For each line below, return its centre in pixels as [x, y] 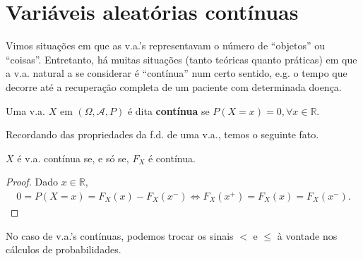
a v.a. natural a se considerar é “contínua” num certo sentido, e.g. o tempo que [177, 73]
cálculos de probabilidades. [64, 249]
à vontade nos [307, 235]
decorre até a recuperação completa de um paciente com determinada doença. [174, 86]
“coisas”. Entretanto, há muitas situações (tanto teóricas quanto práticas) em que [181, 59]
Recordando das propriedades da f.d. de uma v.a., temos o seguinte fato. [162, 134]
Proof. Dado [32, 182]
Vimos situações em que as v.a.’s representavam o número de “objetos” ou [166, 45]
